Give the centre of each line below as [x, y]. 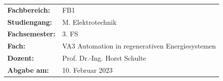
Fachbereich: [29, 9]
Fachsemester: [31, 34]
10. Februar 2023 [87, 70]
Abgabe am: [28, 70]
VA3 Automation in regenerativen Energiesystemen [139, 46]
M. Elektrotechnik [89, 22]
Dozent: [21, 58]
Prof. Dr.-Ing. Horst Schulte [104, 58]
